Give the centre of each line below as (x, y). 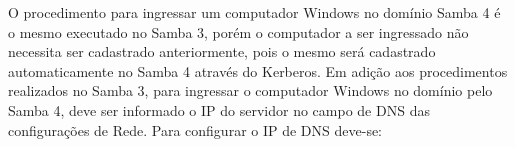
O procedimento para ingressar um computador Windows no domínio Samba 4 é (254, 12)
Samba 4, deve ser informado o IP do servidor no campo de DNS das (219, 109)
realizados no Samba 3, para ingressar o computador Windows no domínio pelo (250, 90)
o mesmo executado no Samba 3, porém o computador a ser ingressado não (238, 31)
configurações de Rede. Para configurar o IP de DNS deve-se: (195, 129)
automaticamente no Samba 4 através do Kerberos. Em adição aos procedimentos (258, 70)
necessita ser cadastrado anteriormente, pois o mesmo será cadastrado (222, 51)
